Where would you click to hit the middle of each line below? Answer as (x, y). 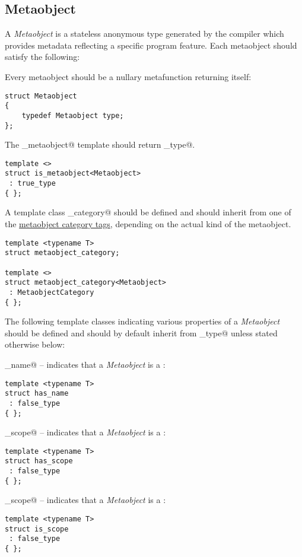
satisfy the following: (42, 57)
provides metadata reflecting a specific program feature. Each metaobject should (151, 45)
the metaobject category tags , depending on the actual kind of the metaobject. (148, 224)
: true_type (32, 184)
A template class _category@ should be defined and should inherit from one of (148, 212)
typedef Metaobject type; (73, 115)
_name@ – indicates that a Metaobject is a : (85, 364)
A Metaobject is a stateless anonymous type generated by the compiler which (144, 34)
